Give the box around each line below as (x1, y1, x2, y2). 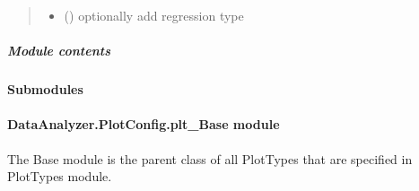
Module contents (7, 41, 110, 60)
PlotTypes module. (7, 167, 112, 186)
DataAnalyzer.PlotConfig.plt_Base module (7, 115, 280, 134)
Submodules (7, 80, 83, 99)
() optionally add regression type (64, 6, 244, 24)
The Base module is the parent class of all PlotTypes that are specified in (7, 149, 413, 168)
